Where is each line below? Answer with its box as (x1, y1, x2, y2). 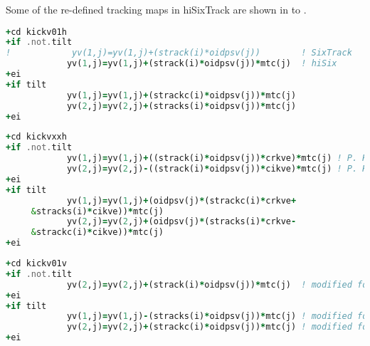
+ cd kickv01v (6, 258, 67, 269)
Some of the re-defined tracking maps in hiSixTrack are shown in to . (6, 2, 307, 16)
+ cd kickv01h (6, 26, 67, 37)
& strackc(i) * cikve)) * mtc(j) (31, 227, 164, 238)
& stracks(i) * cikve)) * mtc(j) (31, 206, 164, 216)
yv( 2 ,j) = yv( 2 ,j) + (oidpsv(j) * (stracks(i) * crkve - (66, 216, 297, 227)
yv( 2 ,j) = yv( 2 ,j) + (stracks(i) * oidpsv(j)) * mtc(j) (66, 100, 297, 111)
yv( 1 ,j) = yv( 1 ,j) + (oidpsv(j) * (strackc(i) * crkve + (66, 195, 297, 206)
